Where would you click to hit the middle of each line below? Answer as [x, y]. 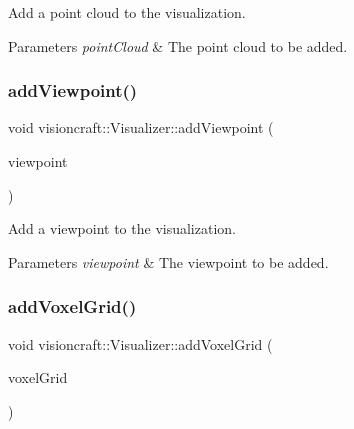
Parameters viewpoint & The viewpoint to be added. [168, 261]
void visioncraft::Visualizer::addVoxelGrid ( [140, 343]
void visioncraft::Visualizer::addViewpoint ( [141, 127]
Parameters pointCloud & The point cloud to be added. [178, 45]
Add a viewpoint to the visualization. [122, 228]
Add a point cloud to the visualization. [127, 12]
